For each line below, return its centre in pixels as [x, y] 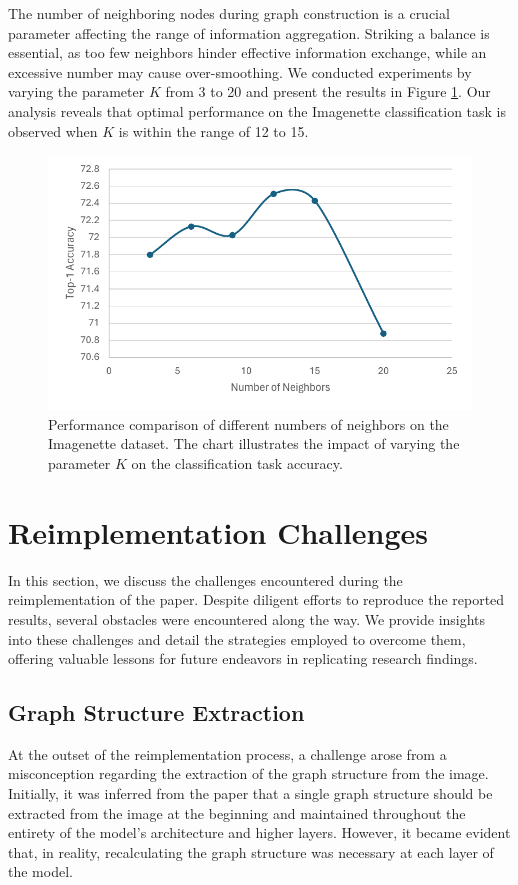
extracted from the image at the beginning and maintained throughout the [237, 812]
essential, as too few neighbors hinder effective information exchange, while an [247, 52]
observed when [53, 130]
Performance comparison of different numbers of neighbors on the [248, 423]
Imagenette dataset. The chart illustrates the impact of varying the [254, 443]
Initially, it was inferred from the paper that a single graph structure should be [250, 793]
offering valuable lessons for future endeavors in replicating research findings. [243, 658]
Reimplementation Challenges [218, 531]
